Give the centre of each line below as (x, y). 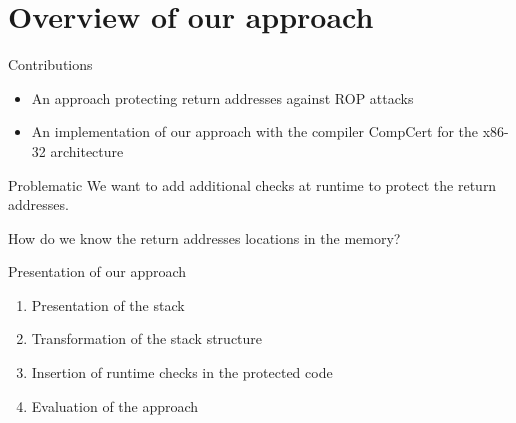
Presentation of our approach (97, 271)
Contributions (50, 64)
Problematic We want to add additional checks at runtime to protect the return (252, 184)
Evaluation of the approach (115, 405)
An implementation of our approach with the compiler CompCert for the (255, 131)
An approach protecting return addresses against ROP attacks (222, 97)
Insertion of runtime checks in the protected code (182, 372)
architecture (87, 150)
